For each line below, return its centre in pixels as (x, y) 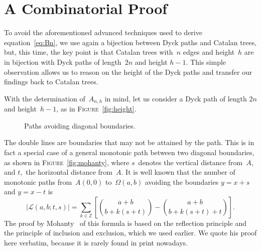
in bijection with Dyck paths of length (63, 61)
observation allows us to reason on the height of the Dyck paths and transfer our (128, 72)
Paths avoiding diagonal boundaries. (80, 125)
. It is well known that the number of (178, 172)
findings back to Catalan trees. (51, 82)
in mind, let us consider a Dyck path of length (176, 98)
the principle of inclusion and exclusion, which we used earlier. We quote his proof (130, 233)
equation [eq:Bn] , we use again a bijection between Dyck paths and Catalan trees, (130, 42)
